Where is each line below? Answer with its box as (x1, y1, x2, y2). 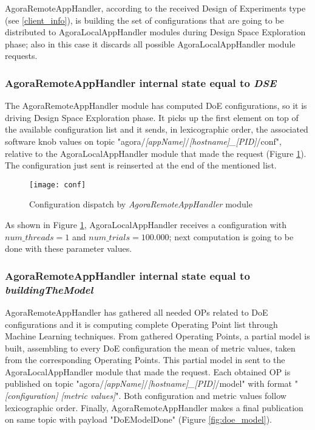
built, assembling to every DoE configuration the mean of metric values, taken (5, 341, 296, 354)
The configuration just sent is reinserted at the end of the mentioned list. (5, 159, 277, 172)
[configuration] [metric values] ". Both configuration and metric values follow (5, 389, 286, 402)
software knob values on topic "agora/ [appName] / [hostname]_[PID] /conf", (5, 134, 282, 147)
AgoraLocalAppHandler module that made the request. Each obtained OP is (5, 365, 291, 378)
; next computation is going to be (169, 230, 294, 243)
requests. (5, 49, 38, 62)
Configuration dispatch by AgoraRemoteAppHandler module (29, 198, 252, 210)
